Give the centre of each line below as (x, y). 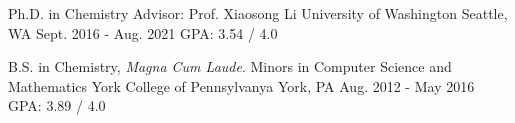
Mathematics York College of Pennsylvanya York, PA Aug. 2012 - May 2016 (241, 85)
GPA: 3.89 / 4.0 (57, 105)
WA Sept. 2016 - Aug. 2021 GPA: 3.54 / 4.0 (143, 32)
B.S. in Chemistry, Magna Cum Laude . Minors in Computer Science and (230, 66)
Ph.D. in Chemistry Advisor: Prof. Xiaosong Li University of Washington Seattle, (258, 13)
